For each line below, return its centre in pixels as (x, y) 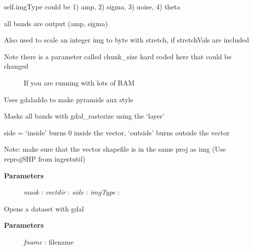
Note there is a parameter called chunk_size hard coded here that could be (118, 56)
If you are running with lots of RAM (79, 82)
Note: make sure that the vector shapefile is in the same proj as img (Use (115, 149)
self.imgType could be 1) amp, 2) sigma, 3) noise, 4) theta (92, 6)
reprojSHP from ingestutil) (45, 158)
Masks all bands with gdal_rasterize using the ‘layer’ (84, 116)
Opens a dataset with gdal (44, 208)
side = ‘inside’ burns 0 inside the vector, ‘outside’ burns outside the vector (117, 132)
